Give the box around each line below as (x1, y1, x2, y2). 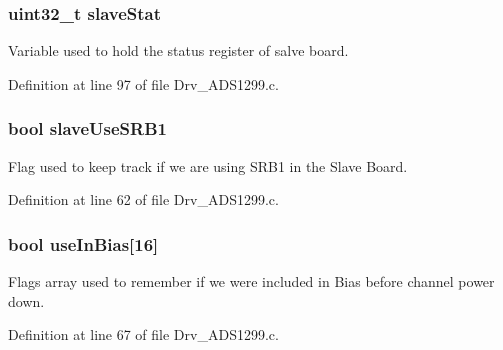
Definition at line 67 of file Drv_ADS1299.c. (8, 324, 279, 345)
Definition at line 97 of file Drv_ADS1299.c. (8, 73, 279, 94)
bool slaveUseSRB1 (8, 116, 167, 141)
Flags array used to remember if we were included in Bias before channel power (8, 271, 495, 292)
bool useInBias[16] (8, 231, 159, 256)
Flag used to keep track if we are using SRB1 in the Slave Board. (8, 155, 408, 176)
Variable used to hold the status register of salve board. (8, 40, 349, 61)
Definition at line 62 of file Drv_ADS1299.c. (8, 189, 279, 210)
